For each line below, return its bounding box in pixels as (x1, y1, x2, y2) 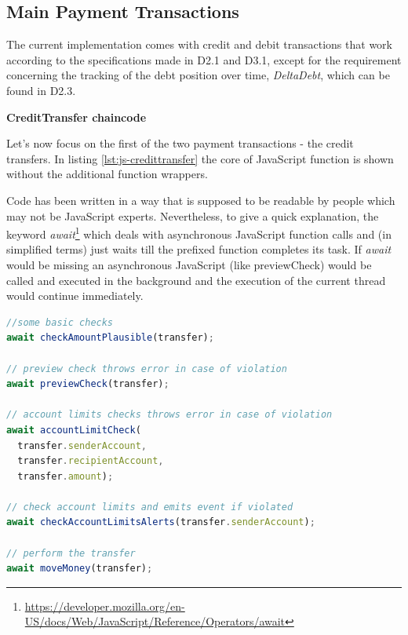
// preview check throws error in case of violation (6, 363, 287, 374)
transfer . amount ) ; (17, 470, 114, 482)
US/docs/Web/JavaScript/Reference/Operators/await (24, 613, 286, 630)
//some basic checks (6, 316, 114, 328)
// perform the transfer (6, 547, 136, 559)
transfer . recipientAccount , (17, 455, 164, 467)
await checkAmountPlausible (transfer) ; (6, 332, 214, 344)
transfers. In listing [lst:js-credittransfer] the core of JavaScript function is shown (6, 150, 394, 166)
